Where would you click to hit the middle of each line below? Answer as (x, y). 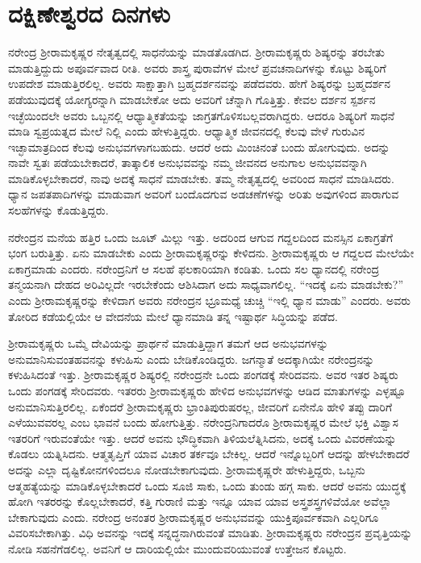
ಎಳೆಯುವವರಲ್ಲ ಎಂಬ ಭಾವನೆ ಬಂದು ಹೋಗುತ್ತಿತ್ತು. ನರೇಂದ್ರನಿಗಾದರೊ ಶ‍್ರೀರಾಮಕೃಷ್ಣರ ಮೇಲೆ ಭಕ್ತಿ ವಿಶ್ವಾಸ (203, 422)
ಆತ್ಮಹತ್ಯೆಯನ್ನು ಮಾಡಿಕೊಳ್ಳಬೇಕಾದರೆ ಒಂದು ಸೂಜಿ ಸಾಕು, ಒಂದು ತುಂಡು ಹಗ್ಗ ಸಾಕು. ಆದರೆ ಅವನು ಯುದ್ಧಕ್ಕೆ (207, 485)
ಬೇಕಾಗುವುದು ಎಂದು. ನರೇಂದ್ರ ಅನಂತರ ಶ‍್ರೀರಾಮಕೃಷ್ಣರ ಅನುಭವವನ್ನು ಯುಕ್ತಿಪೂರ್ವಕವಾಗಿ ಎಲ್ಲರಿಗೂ (194, 517)
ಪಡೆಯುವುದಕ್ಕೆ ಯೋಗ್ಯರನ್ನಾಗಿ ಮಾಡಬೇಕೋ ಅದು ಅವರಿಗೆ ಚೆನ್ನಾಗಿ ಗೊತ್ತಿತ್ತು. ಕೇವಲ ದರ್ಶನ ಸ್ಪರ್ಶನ (192, 99)
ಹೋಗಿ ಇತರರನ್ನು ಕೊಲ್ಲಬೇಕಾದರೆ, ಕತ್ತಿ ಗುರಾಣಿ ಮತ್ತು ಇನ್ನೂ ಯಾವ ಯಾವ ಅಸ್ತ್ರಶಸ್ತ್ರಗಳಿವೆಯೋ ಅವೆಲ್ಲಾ (200, 501)
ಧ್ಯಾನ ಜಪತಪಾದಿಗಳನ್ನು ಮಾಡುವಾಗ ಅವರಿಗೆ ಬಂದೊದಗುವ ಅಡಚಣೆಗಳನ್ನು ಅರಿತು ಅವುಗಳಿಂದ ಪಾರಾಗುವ (204, 194)
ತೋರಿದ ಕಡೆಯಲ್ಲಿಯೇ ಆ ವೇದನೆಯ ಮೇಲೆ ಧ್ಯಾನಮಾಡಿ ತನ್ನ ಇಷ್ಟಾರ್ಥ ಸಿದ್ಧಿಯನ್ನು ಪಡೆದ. (173, 316)
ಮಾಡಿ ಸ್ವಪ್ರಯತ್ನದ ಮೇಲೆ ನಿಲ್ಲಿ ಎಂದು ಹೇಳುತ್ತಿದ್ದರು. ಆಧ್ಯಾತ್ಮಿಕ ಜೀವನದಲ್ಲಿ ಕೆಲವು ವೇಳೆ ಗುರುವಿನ (187, 131)
